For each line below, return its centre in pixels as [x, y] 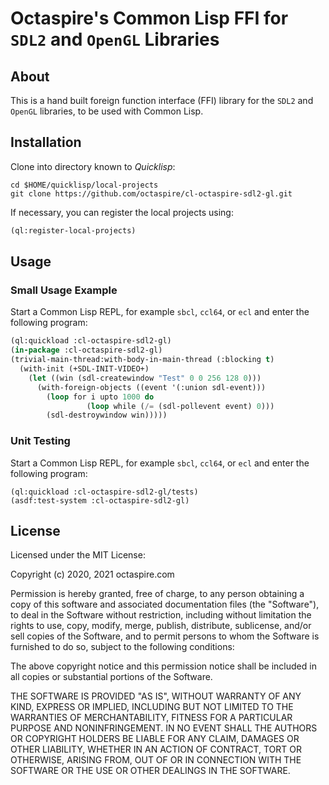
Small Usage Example [64, 290]
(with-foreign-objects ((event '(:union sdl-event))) [151, 387]
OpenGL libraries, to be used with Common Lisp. [107, 111]
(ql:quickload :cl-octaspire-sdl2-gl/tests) [104, 492]
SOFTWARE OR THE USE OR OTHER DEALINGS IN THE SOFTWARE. [150, 771]
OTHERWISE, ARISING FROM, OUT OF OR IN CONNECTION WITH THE [156, 760]
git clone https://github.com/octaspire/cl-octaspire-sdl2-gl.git [151, 193]
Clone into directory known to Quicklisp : [93, 166]
